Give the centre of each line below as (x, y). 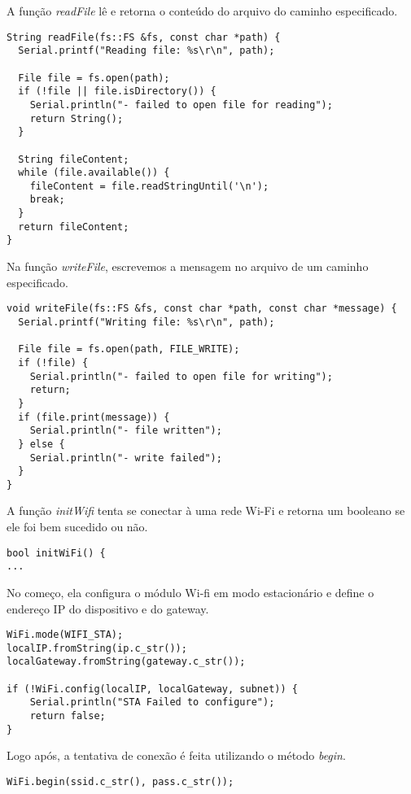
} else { (42, 444)
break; (47, 200)
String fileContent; (74, 159)
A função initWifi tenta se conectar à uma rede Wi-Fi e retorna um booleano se (206, 510)
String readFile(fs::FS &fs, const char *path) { (144, 37)
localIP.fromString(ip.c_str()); (97, 648)
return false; (68, 716)
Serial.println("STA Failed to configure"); (152, 702)
